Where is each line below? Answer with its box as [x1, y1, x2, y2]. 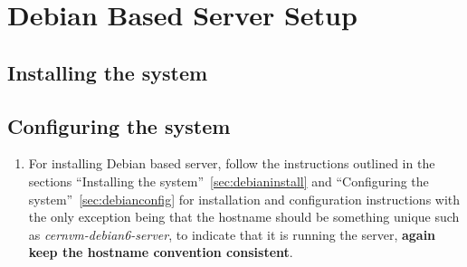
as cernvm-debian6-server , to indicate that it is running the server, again [28, 224, 436, 243]
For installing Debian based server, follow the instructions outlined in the [28, 154, 435, 173]
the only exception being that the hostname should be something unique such [28, 207, 460, 226]
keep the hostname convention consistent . [28, 243, 293, 262]
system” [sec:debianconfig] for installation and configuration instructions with [28, 189, 461, 208]
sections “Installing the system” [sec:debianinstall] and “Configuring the [28, 171, 429, 190]
